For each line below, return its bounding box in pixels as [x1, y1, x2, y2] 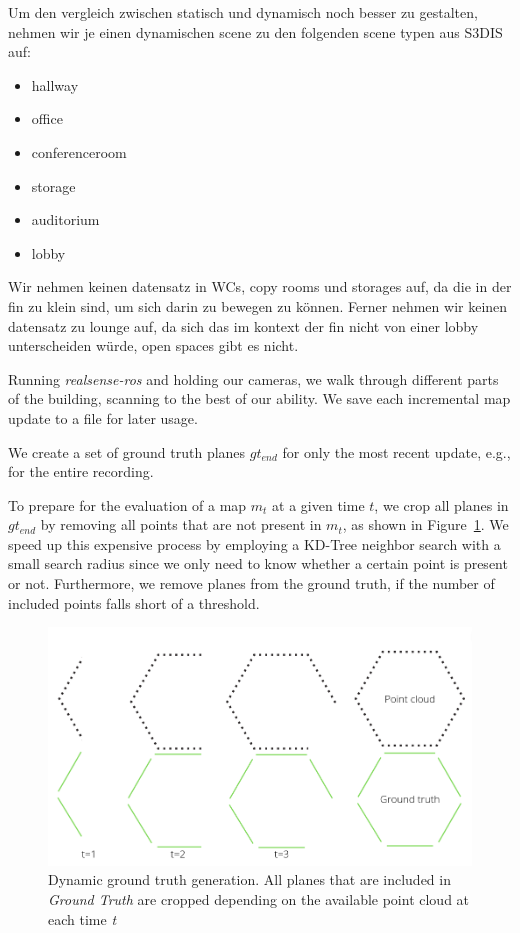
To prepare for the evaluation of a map [8, 494, 247, 515]
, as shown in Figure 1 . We [342, 514, 509, 535]
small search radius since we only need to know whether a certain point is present [8, 553, 508, 574]
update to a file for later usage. [8, 407, 198, 428]
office [31, 108, 63, 129]
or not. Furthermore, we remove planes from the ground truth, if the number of [8, 573, 495, 594]
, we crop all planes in [374, 494, 509, 515]
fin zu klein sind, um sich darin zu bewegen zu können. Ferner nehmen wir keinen [8, 295, 508, 316]
